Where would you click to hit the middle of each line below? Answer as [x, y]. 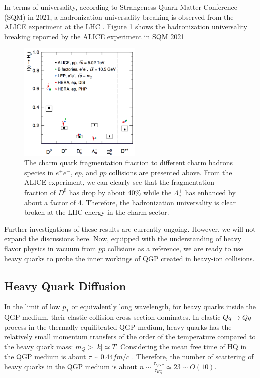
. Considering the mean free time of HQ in [181, 346]
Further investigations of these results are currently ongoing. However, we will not [130, 228]
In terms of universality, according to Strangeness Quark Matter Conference [121, 7]
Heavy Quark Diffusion [65, 285]
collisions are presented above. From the [171, 172]
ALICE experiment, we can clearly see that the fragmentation [119, 182]
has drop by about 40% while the [120, 192]
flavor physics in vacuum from [50, 249]
